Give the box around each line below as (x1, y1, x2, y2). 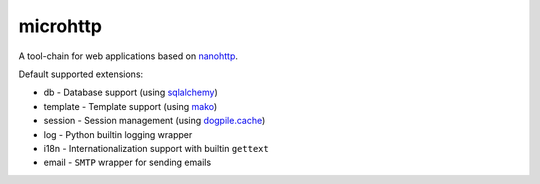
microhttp (18, 15, 102, 37)
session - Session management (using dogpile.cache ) (43, 115, 266, 127)
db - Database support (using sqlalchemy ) (43, 86, 219, 99)
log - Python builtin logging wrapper (43, 128, 193, 140)
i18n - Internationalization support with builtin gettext (43, 142, 269, 154)
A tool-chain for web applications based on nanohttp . (18, 50, 239, 62)
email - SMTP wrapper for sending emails (43, 156, 212, 169)
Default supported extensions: (18, 68, 144, 80)
